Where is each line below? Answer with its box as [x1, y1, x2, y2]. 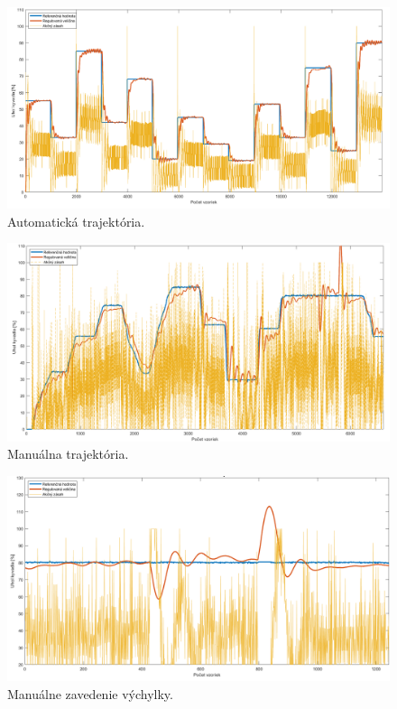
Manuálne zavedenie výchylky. [7, 684, 173, 703]
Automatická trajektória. [7, 211, 145, 230]
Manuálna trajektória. [7, 444, 129, 463]
